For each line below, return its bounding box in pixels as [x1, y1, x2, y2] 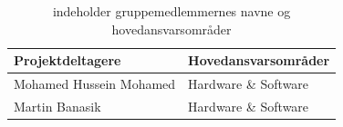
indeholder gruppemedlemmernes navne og [52, 2, 291, 20]
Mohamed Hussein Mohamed [14, 74, 176, 93]
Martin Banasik [14, 96, 101, 115]
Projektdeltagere [14, 51, 121, 70]
